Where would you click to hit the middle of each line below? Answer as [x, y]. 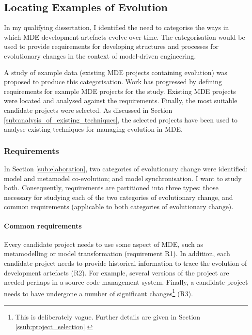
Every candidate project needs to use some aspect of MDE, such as [103, 244]
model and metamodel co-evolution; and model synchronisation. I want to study [123, 178]
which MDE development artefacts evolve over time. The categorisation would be [125, 37]
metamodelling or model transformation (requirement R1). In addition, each [117, 253]
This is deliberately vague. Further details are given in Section [108, 316]
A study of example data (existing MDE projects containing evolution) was [116, 72]
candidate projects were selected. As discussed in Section [88, 110]
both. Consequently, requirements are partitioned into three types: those [111, 188]
